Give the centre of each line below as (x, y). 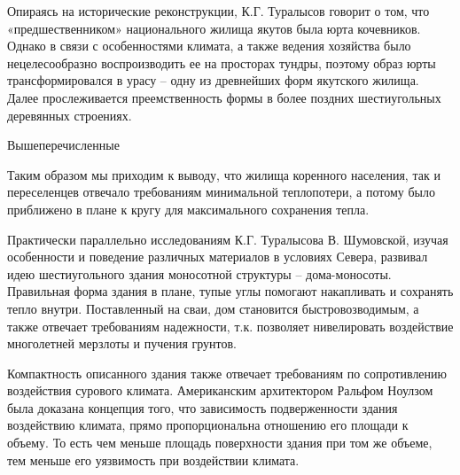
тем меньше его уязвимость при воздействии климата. (153, 459)
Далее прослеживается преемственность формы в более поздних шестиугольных (224, 97)
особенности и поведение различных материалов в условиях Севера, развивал (218, 257)
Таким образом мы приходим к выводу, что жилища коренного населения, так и (224, 174)
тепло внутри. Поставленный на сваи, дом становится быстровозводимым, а (213, 308)
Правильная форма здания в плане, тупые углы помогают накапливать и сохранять (230, 291)
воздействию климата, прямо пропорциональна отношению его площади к (208, 425)
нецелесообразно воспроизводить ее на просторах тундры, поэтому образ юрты (222, 62)
